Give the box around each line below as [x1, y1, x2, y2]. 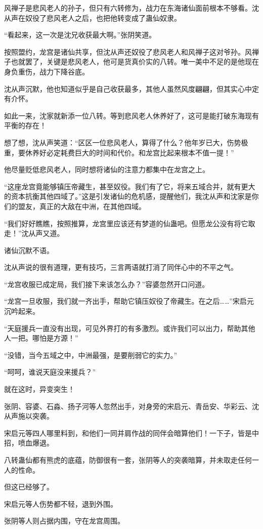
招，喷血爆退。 [4, 437, 54, 448]
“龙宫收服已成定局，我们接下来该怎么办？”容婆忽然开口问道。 [4, 278, 209, 289]
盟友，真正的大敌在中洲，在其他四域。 [18, 200, 146, 211]
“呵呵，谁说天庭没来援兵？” [4, 367, 96, 377]
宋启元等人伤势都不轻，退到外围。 [4, 498, 117, 509]
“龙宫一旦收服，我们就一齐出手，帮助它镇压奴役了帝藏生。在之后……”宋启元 [4, 296, 254, 306]
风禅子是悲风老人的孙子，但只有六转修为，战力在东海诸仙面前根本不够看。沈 [4, 3, 259, 13]
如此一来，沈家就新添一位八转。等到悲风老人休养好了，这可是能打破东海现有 [4, 110, 259, 120]
